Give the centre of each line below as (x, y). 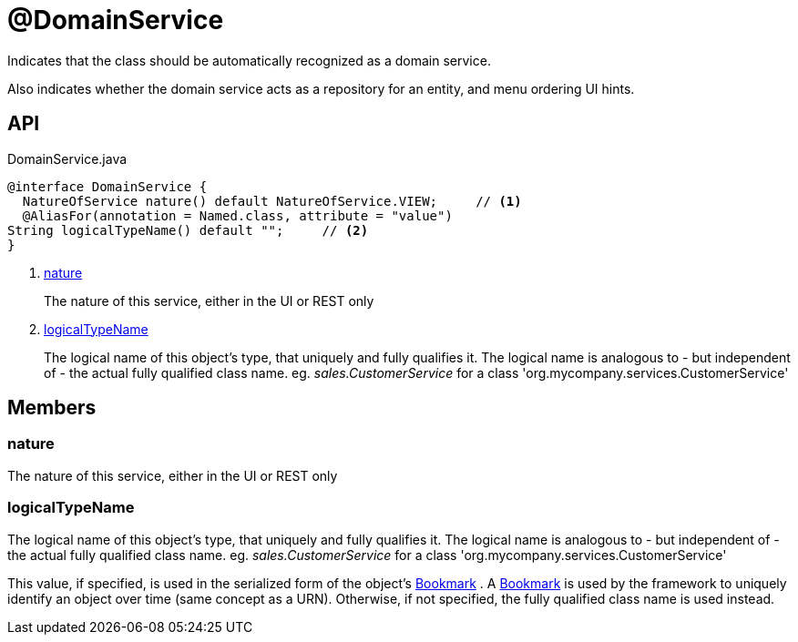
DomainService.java (67, 158)
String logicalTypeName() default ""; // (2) (188, 230)
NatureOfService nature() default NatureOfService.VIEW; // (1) (272, 201)
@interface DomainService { (107, 186)
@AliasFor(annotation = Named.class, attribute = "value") (237, 215)
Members (52, 408)
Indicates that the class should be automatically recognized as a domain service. (249, 60)
